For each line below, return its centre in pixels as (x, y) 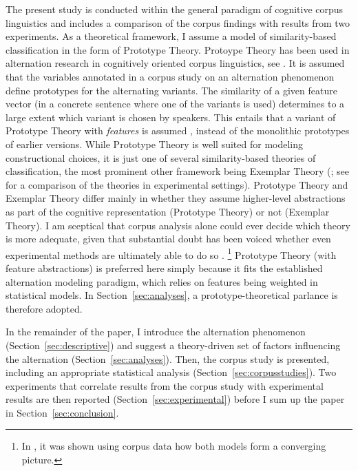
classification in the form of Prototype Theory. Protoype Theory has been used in (178, 49)
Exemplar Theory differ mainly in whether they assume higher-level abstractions (176, 198)
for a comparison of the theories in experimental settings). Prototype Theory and (177, 184)
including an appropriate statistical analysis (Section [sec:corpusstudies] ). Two (171, 372)
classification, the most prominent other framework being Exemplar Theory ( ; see (177, 171)
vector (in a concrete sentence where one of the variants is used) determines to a (175, 104)
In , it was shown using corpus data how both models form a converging (174, 446)
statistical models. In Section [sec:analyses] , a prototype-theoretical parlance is (172, 295)
